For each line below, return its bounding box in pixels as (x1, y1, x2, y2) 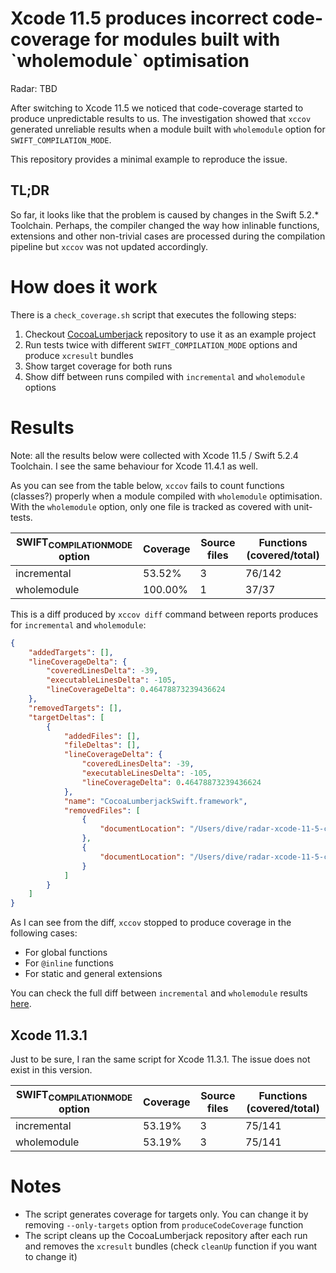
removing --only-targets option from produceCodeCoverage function (24, 1219, 304, 1231)
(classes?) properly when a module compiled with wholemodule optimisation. (10, 490, 323, 502)
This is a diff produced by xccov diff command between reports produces (10, 608, 319, 620)
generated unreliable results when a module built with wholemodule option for (10, 123, 326, 135)
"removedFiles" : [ (63, 805, 141, 816)
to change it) (24, 1251, 78, 1263)
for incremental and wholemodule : (10, 618, 147, 631)
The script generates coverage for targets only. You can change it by (24, 1208, 309, 1221)
